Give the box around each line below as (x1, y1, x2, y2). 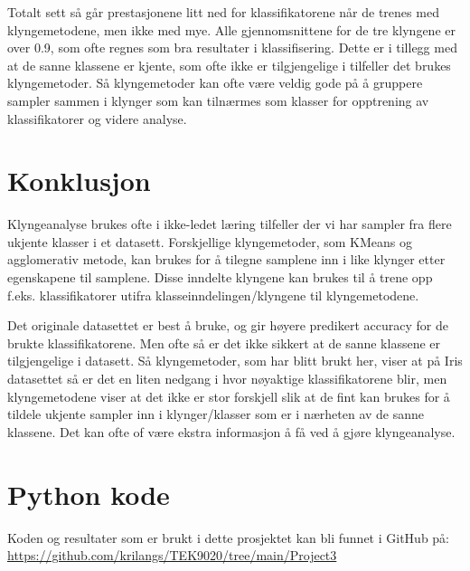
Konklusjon (7, 162, 151, 199)
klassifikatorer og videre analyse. (7, 109, 187, 128)
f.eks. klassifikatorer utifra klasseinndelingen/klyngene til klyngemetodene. (7, 285, 419, 304)
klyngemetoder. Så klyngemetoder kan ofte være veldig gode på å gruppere (7, 73, 423, 92)
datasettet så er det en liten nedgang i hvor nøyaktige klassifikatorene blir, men (7, 369, 447, 388)
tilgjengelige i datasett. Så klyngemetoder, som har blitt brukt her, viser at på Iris (7, 351, 463, 370)
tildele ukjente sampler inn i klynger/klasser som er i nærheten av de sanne (7, 404, 425, 423)
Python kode (7, 475, 170, 512)
